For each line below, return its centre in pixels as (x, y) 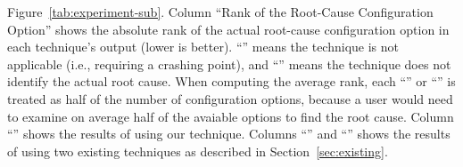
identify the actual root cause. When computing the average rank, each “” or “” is (231, 81)
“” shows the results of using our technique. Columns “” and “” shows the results (229, 134)
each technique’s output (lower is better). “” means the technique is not (203, 47)
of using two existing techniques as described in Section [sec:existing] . (198, 151)
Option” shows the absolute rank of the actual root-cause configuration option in (228, 29)
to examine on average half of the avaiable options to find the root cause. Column (231, 116)
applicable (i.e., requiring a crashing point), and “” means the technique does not (229, 64)
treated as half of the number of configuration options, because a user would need (230, 98)
